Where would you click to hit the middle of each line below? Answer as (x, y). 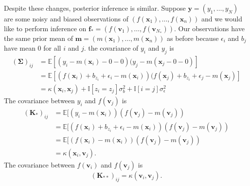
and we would (222, 19)
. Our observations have (209, 28)
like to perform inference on (45, 28)
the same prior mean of (39, 38)
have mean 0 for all (33, 48)
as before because (193, 38)
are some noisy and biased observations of (66, 19)
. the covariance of (111, 48)
